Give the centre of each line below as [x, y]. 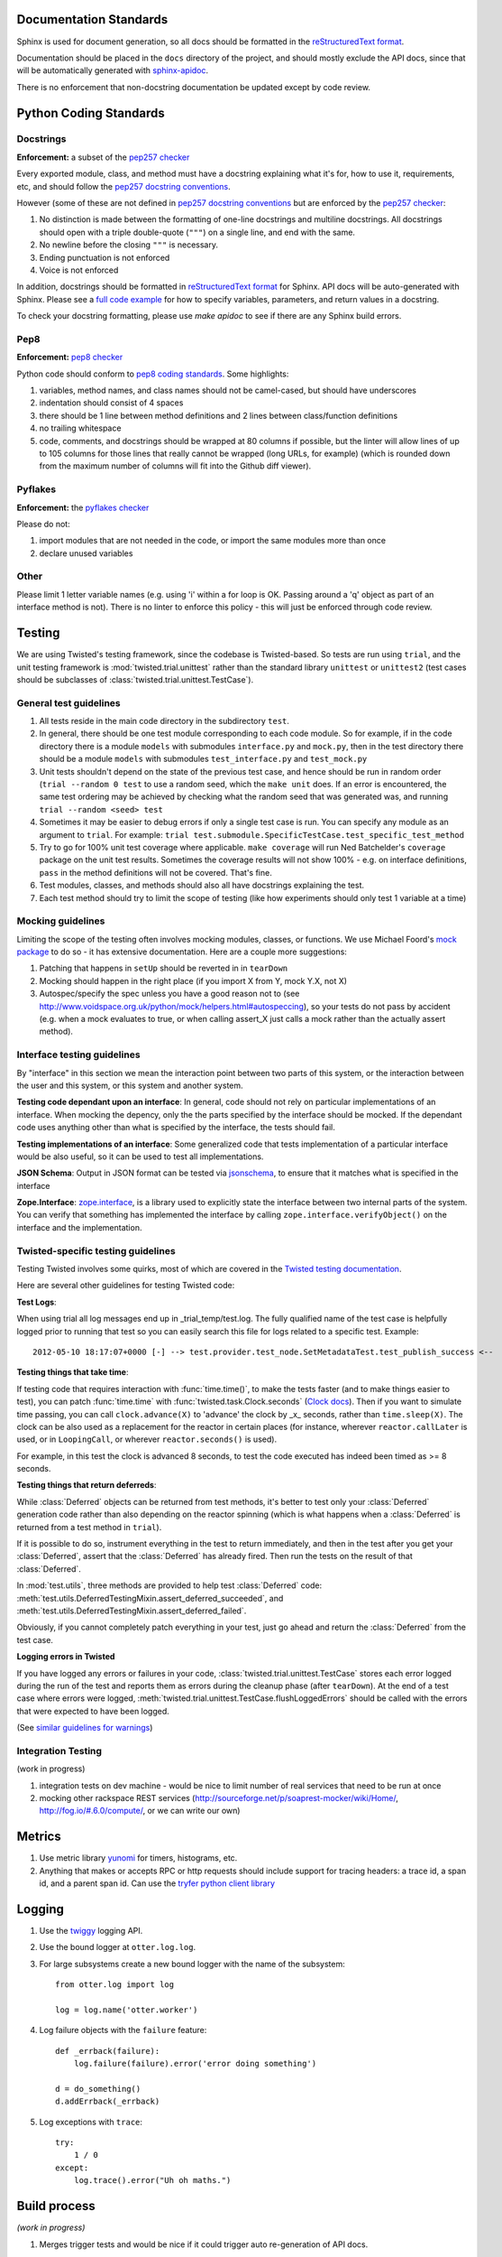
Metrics [39, 1837]
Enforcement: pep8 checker [70, 358]
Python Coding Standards [91, 113]
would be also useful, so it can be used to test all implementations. [140, 1156]
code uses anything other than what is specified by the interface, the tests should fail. [176, 1128]
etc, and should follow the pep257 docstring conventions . [124, 186]
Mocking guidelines [61, 921]
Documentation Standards [92, 19]
